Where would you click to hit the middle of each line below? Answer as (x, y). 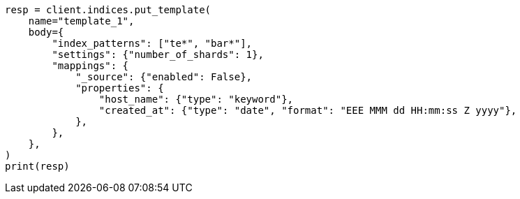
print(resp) (37, 166)
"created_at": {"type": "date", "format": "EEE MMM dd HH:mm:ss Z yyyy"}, (308, 110)
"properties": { (120, 88)
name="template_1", (81, 21)
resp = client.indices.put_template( (108, 10)
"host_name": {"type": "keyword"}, (196, 99)
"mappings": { (90, 66)
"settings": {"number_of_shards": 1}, (158, 54)
